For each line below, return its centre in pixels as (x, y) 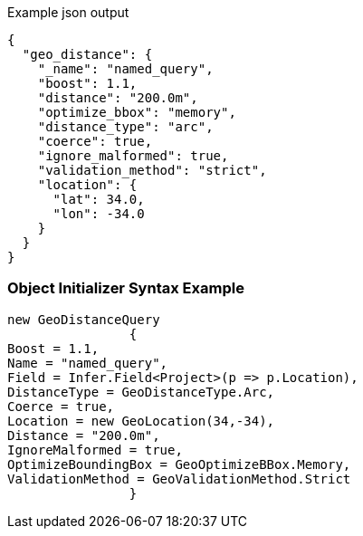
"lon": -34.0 (99, 214)
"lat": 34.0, (99, 199)
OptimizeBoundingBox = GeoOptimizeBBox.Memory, (179, 464)
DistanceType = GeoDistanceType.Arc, (141, 392)
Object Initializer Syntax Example (126, 288)
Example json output (68, 12)
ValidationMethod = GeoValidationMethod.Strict (179, 479)
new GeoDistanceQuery (84, 319)
